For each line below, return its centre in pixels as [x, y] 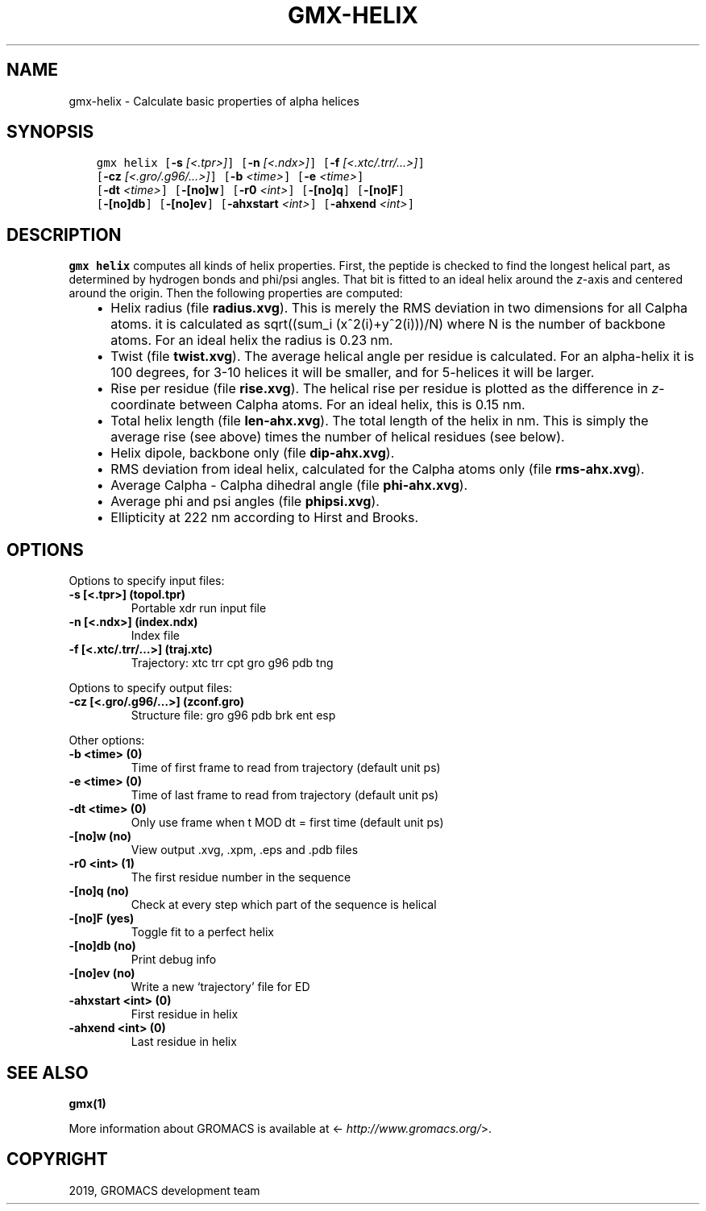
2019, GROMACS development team [164, 1190]
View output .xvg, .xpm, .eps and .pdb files [245, 850]
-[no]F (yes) [102, 919]
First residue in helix [185, 1014]
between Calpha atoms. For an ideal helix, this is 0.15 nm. [352, 405]
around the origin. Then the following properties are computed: [236, 293]
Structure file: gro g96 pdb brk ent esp [233, 715]
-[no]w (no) [100, 836]
